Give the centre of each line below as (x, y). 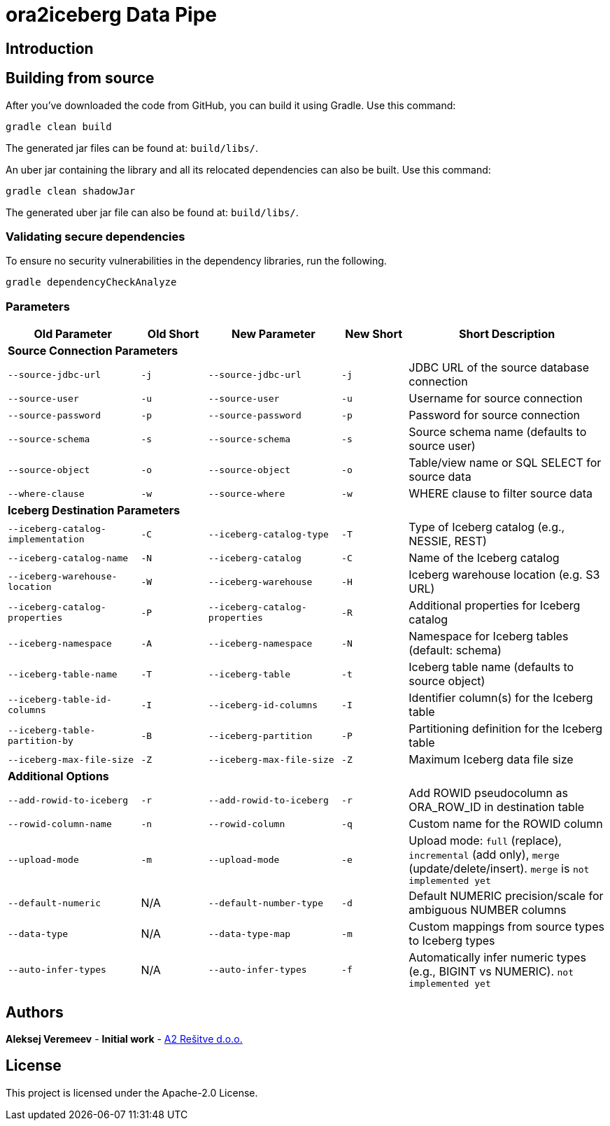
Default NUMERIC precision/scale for (506, 896)
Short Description (507, 334)
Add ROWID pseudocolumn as (488, 793)
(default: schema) (455, 650)
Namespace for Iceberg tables (489, 636)
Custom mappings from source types (506, 927)
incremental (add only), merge (484, 855)
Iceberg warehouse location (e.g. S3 (504, 575)
